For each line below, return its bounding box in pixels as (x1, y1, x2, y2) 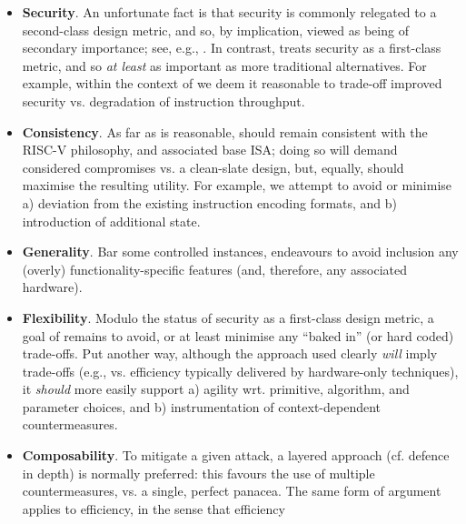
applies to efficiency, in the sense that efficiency (22, 499, 285, 518)
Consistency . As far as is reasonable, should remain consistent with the (22, 122, 428, 141)
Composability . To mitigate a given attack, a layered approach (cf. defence (22, 446, 450, 465)
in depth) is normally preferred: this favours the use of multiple (22, 463, 375, 482)
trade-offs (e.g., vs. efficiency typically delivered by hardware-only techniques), (22, 361, 459, 380)
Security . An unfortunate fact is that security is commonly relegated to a (22, 3, 437, 21)
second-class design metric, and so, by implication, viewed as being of (22, 20, 409, 39)
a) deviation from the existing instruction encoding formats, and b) (22, 193, 398, 212)
